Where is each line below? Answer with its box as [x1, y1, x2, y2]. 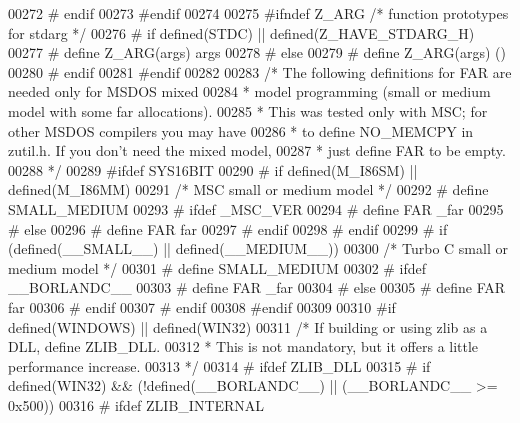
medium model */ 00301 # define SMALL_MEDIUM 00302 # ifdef [8, 257, 427, 278]
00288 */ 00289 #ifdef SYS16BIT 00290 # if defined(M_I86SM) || [8, 159, 418, 180]
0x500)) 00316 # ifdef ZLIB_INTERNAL [8, 394, 265, 415]
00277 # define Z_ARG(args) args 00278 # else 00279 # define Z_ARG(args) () [8, 42, 506, 63]
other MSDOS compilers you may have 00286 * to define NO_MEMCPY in [8, 120, 474, 141]
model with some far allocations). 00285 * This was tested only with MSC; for [8, 100, 488, 121]
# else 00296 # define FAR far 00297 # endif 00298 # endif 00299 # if [8, 218, 448, 239]
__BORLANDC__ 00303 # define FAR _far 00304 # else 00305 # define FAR [8, 277, 506, 298]
